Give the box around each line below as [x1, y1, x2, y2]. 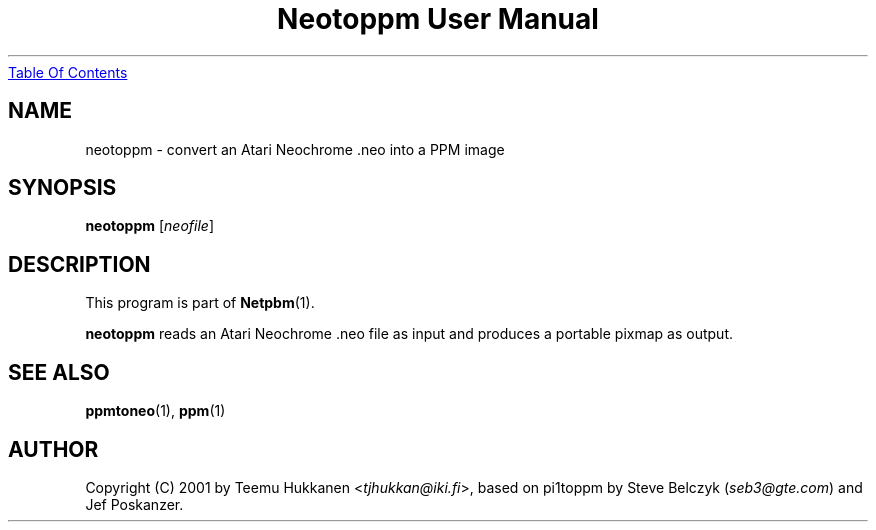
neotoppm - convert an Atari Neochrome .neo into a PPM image [85, 140, 505, 158]
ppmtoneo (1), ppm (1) [85, 402, 226, 420]
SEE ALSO [8, 359, 110, 385]
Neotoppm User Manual [277, 2, 599, 36]
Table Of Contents [8, 63, 128, 81]
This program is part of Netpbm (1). [85, 294, 315, 312]
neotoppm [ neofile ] [85, 217, 215, 235]
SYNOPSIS [8, 175, 117, 201]
